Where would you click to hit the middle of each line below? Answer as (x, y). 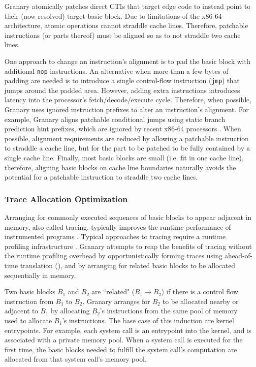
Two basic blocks (30, 291)
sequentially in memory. (40, 275)
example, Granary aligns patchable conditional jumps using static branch (115, 119)
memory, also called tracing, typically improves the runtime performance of (118, 227)
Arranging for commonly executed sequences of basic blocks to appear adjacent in (128, 217)
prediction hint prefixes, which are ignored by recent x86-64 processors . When (123, 129)
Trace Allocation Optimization (66, 199)
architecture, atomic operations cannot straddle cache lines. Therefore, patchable (126, 25)
